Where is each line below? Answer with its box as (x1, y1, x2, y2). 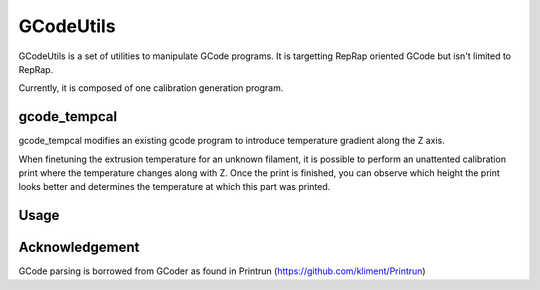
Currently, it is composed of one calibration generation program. (18, 82, 284, 94)
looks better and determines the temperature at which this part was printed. (18, 181, 331, 193)
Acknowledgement (18, 239, 140, 256)
